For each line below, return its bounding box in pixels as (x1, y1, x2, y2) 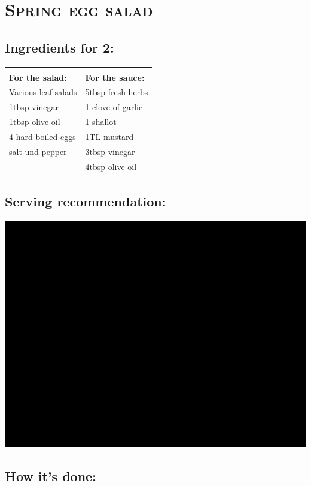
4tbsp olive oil (85, 160, 137, 172)
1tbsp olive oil (9, 116, 60, 128)
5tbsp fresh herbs (85, 86, 148, 98)
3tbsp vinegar (85, 145, 135, 157)
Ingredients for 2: (5, 38, 114, 56)
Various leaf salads (9, 86, 77, 98)
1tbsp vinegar (9, 101, 59, 113)
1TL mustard (85, 130, 134, 142)
